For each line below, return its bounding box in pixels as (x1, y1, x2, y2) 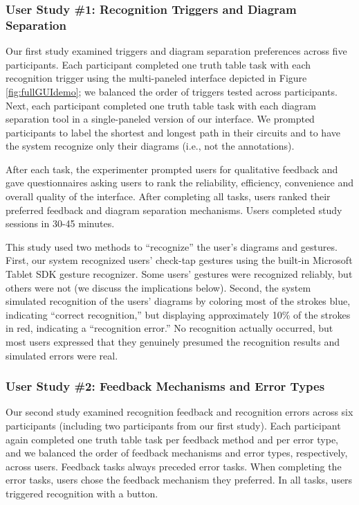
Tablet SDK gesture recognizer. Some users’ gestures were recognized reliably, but (6, 267, 353, 281)
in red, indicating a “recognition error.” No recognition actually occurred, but (6, 321, 333, 335)
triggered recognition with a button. (6, 486, 158, 500)
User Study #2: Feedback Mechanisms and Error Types (6, 378, 325, 395)
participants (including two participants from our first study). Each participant (6, 418, 341, 433)
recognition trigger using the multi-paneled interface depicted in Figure (6, 71, 307, 85)
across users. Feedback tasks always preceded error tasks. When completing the (6, 459, 342, 473)
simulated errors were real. (6, 348, 118, 362)
